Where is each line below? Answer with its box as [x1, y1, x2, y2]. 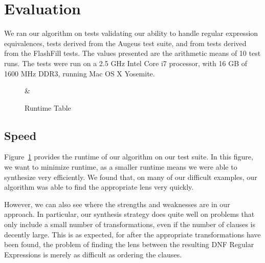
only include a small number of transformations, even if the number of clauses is [4, 219, 256, 230]
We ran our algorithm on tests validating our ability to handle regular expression [4, 28, 258, 38]
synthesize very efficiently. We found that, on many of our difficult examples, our [4, 171, 257, 182]
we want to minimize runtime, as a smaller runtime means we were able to [4, 161, 237, 172]
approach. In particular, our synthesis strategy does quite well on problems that [4, 209, 255, 219]
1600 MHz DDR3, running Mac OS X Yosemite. [4, 68, 155, 78]
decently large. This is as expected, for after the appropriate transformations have [4, 229, 261, 239]
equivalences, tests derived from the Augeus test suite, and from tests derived [4, 37, 247, 48]
